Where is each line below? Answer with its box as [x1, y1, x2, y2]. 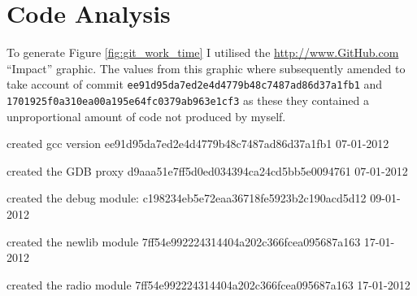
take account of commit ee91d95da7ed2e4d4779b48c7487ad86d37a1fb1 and [7, 76, 383, 93]
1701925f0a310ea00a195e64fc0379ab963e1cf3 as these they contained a [7, 91, 369, 108]
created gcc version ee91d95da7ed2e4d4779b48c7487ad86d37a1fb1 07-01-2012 [7, 135, 389, 152]
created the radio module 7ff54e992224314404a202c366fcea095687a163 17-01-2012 [7, 276, 410, 293]
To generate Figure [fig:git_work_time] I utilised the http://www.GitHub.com [7, 44, 399, 61]
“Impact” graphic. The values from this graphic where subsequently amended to [7, 59, 406, 76]
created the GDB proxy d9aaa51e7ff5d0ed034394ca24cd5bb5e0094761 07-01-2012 [7, 162, 408, 179]
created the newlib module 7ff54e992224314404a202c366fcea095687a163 [7, 233, 361, 250]
